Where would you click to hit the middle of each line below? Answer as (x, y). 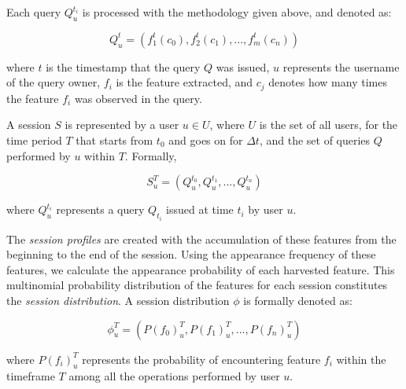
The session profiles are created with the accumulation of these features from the (201, 239)
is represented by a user (122, 125)
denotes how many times (328, 82)
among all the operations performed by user (174, 376)
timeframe (31, 376)
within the (361, 359)
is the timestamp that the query (123, 66)
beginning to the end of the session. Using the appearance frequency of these (191, 254)
